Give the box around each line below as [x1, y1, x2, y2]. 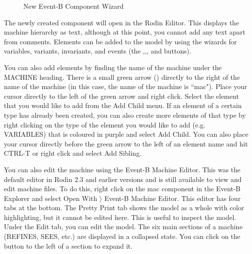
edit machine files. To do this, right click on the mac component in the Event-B [4, 183, 241, 194]
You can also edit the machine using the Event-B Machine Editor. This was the [4, 164, 241, 174]
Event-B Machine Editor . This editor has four [104, 193, 241, 203]
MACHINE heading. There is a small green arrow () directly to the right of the [4, 72, 240, 82]
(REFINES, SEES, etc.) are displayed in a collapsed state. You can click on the [4, 231, 240, 241]
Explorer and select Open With [4, 193, 98, 203]
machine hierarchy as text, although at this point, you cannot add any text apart [4, 27, 246, 37]
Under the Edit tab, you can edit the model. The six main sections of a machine [4, 221, 243, 232]
